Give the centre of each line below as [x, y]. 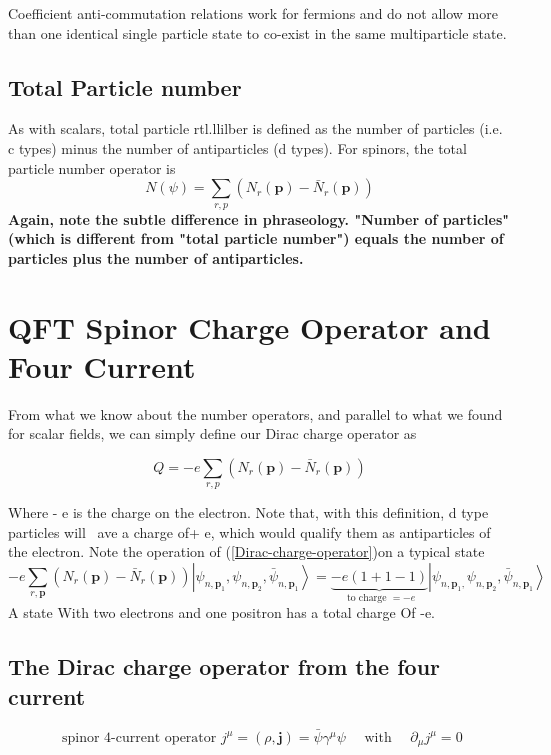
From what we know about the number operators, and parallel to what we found [255, 413]
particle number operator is [92, 167]
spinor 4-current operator [139, 737]
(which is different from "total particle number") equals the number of [256, 238]
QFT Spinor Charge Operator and [249, 326]
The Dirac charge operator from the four [224, 666]
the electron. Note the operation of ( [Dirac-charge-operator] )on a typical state [246, 551]
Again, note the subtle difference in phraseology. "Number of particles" [258, 218]
